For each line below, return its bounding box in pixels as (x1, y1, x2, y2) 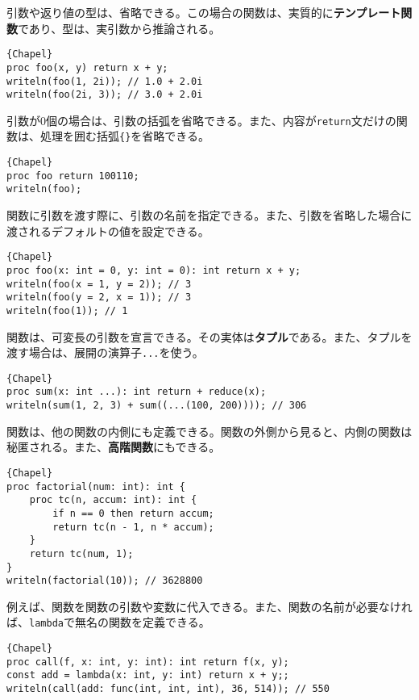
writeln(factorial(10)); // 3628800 (6, 575, 203, 587)
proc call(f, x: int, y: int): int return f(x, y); (6, 656, 289, 668)
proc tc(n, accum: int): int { (29, 494, 197, 506)
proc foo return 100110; (6, 170, 139, 182)
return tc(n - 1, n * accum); (52, 521, 214, 533)
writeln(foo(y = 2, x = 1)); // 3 (6, 291, 192, 304)
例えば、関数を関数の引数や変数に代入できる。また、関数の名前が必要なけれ (6, 597, 413, 614)
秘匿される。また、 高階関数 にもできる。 (6, 438, 221, 455)
